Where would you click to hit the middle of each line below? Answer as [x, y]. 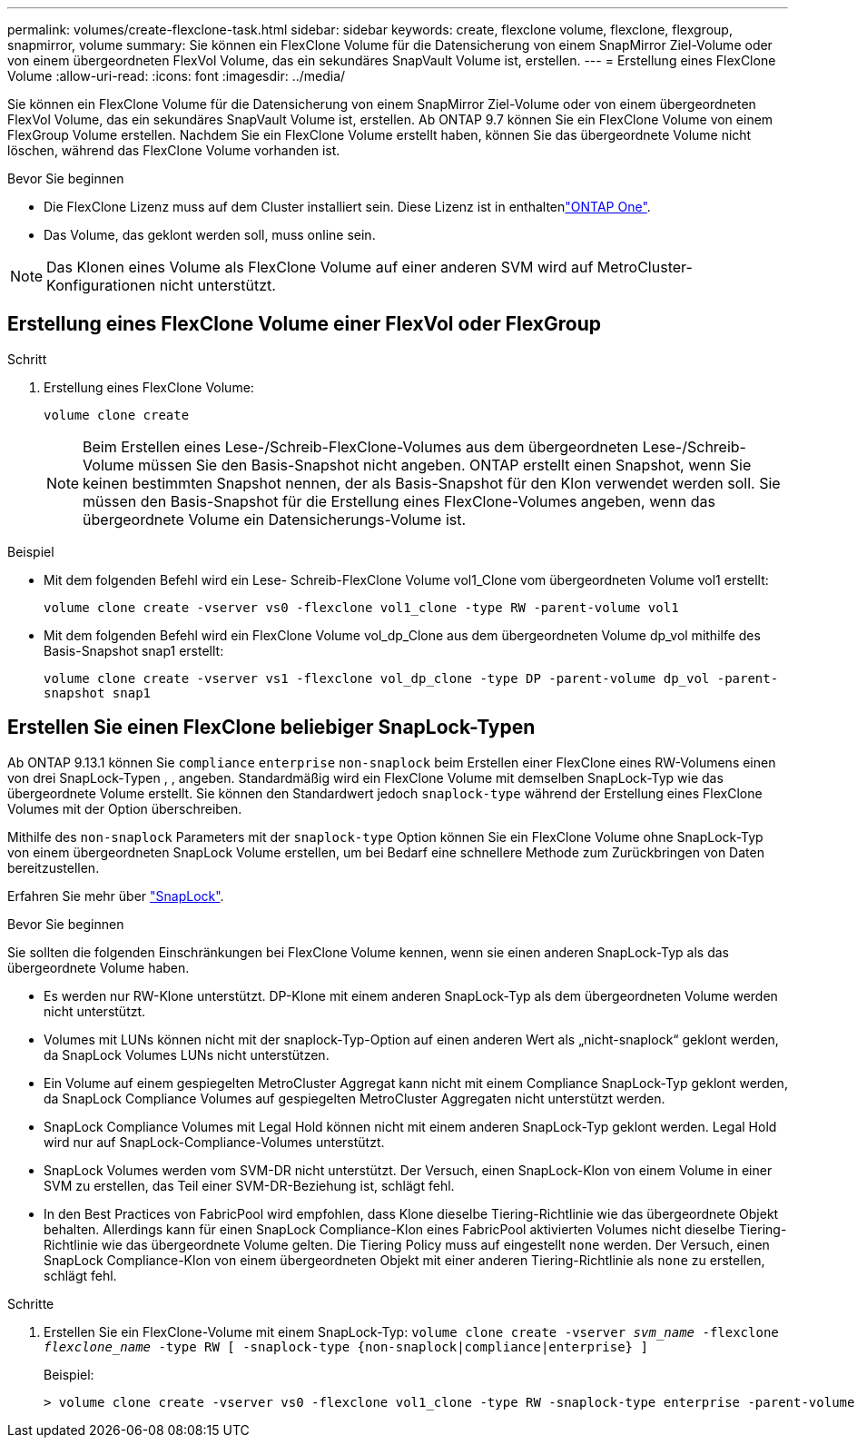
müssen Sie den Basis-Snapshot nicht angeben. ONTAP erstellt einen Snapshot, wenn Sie [445, 465]
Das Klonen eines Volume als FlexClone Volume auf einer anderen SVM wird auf [320, 267]
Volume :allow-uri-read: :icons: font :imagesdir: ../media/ [177, 76]
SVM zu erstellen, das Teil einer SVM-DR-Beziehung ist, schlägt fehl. [249, 1185]
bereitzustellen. [54, 867]
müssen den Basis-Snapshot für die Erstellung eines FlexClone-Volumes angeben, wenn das [399, 501]
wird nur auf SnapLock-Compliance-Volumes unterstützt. [214, 1142]
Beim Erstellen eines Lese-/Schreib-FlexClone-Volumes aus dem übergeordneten [361, 446]
